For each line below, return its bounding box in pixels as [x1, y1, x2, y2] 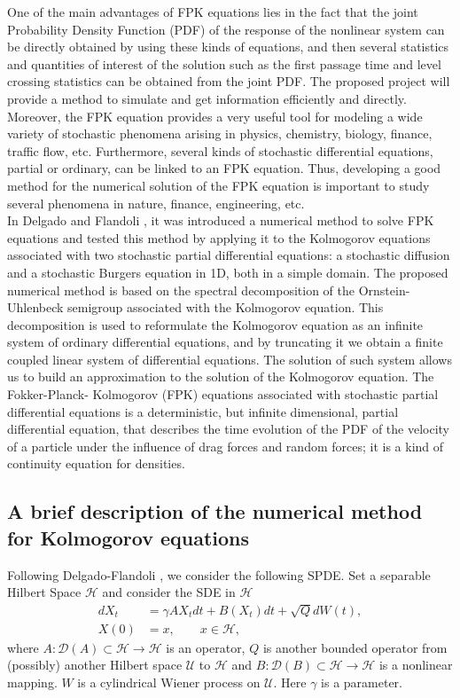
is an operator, [166, 638, 246, 656]
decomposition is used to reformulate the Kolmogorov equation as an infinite [7, 315, 424, 333]
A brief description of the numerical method [7, 498, 423, 525]
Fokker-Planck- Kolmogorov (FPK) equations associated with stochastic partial [7, 385, 439, 404]
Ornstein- [358, 280, 410, 299]
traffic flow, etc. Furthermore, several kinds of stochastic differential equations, [7, 141, 433, 160]
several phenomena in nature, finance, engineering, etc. [7, 193, 305, 212]
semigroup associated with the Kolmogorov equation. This [67, 298, 384, 317]
